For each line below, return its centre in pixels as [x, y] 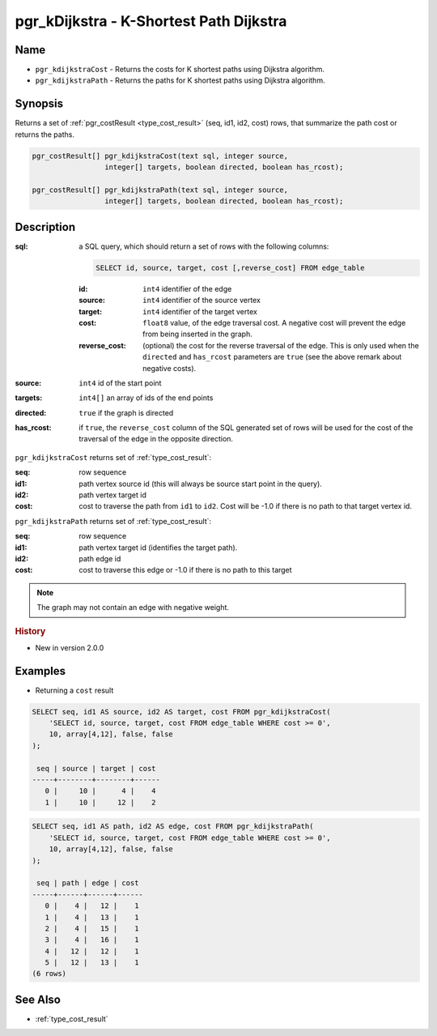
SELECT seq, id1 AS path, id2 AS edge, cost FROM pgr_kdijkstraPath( [173, 827]
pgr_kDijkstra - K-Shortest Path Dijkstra [151, 21]
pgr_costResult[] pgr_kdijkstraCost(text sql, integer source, [160, 156]
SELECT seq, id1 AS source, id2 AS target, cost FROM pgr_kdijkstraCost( [181, 712]
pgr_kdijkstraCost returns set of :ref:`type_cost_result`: [113, 457]
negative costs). [170, 368]
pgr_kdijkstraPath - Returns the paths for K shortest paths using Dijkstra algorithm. [180, 80]
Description [45, 227]
